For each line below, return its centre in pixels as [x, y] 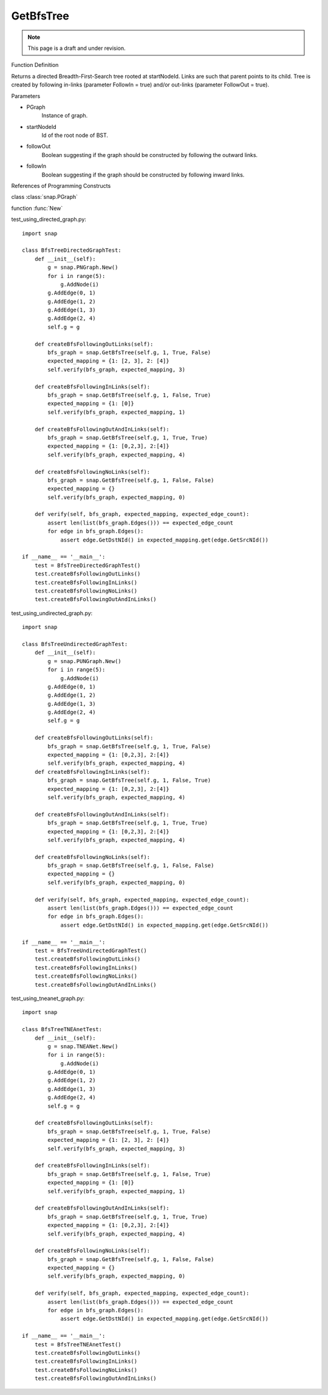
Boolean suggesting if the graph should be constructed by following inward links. [143, 175]
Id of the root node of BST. [75, 135]
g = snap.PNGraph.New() [83, 267]
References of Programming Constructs [61, 186]
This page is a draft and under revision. [77, 48]
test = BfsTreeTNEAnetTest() [78, 1344]
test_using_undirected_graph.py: [52, 613]
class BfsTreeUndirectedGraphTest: [75, 644]
